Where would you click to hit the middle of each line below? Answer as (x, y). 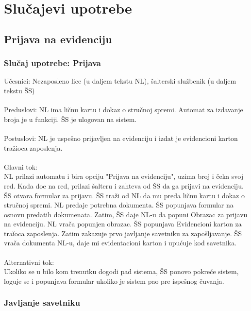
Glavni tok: (21, 166)
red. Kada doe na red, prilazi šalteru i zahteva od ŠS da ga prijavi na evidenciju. (124, 185)
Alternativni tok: (29, 262)
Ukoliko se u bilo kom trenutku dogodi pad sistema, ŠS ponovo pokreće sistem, (121, 271)
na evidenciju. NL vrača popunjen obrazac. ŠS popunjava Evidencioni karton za (123, 224)
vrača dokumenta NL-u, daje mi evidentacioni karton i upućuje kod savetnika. (120, 243)
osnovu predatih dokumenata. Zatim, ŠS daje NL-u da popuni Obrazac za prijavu (126, 214)
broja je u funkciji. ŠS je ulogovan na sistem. (70, 119)
